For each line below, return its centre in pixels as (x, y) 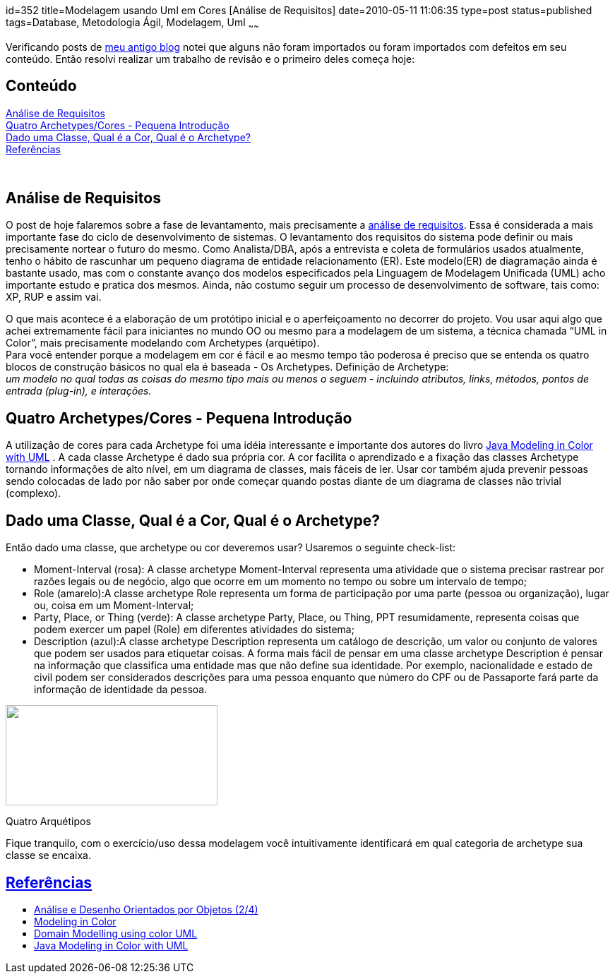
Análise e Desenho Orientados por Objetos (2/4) (146, 910)
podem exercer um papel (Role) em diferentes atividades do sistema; (194, 630)
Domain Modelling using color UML (116, 934)
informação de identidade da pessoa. (121, 690)
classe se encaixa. (48, 855)
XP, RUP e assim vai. (54, 297)
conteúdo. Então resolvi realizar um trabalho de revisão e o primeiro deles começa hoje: (210, 59)
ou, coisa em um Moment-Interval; (114, 606)
